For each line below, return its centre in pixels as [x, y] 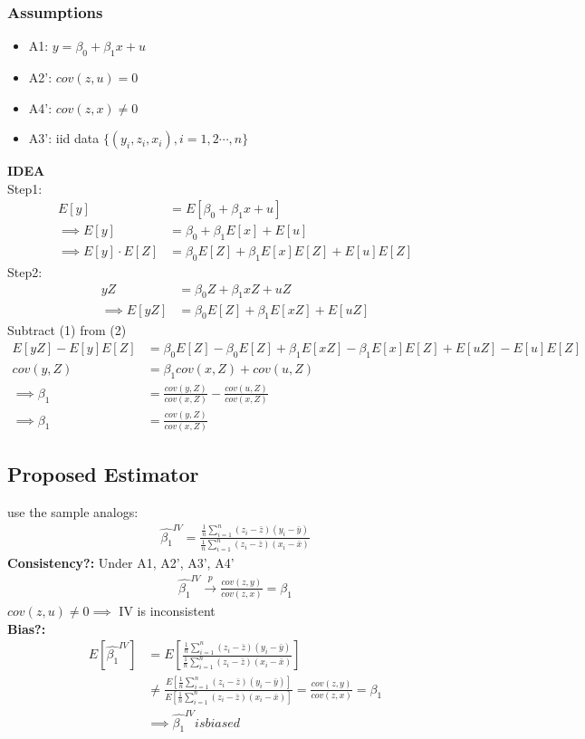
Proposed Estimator [103, 474]
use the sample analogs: [73, 512]
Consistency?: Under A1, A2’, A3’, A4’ [121, 563]
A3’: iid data [64, 138]
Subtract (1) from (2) [67, 330]
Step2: [25, 272]
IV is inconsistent [167, 611]
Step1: [25, 188]
